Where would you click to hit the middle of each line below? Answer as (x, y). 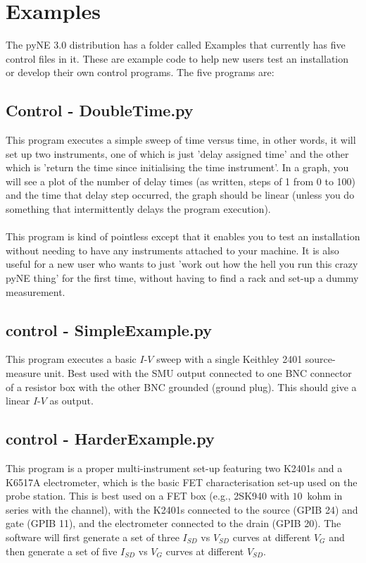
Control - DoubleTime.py (100, 110)
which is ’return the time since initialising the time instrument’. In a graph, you (177, 167)
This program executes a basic (71, 359)
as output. (71, 401)
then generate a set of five (62, 551)
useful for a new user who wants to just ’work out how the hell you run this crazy (182, 264)
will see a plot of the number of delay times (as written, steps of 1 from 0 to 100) (181, 181)
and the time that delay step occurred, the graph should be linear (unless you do (180, 195)
